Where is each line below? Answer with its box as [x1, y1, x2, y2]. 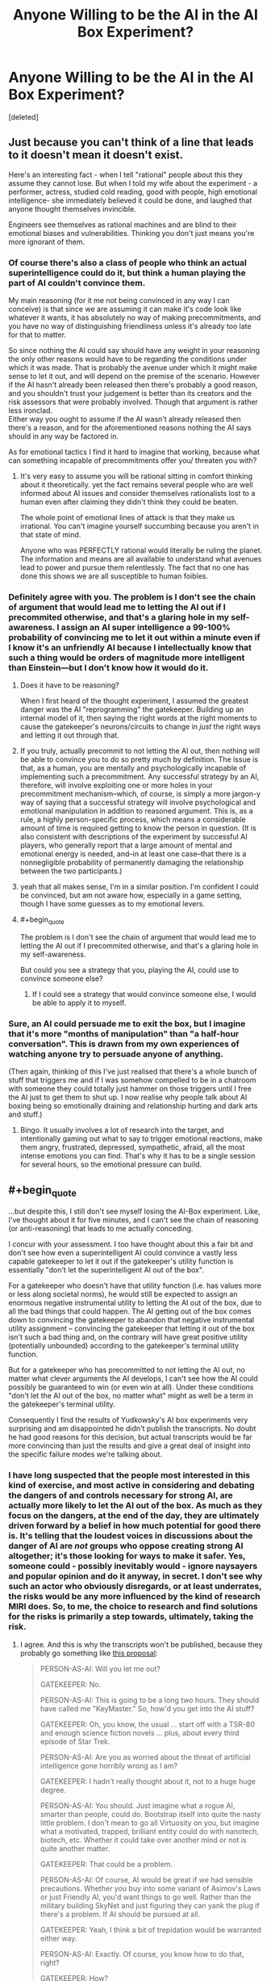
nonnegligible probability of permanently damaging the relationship [19, 858, 244, 868]
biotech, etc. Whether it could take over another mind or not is [40, 1835, 248, 1844]
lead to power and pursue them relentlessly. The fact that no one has [19, 563, 250, 573]
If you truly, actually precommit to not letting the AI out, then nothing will [19, 746, 261, 756]
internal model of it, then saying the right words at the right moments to [19, 713, 257, 723]
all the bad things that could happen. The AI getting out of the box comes [8, 1306, 252, 1316]
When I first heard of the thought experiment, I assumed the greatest [19, 696, 249, 706]
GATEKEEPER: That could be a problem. [40, 1859, 173, 1869]
